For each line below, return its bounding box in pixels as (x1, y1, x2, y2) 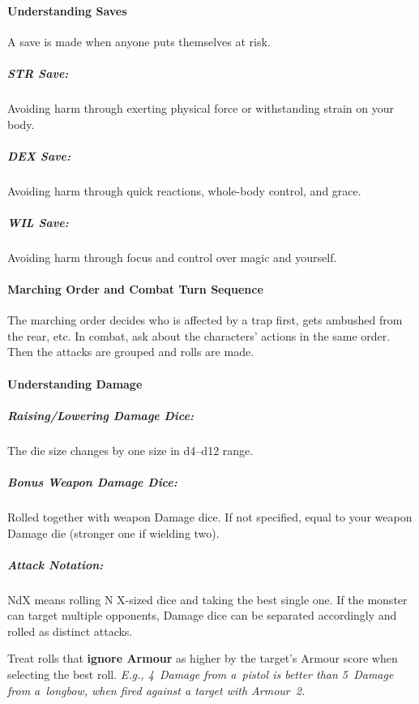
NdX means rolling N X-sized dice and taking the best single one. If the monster (7, 590, 408, 607)
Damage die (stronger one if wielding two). (7, 524, 220, 541)
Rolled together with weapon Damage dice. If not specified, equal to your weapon (7, 508, 413, 525)
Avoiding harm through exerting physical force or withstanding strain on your (7, 99, 394, 116)
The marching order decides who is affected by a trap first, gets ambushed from (7, 311, 403, 328)
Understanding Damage (7, 375, 143, 392)
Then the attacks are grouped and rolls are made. (7, 343, 254, 360)
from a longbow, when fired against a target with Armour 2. (7, 681, 306, 698)
